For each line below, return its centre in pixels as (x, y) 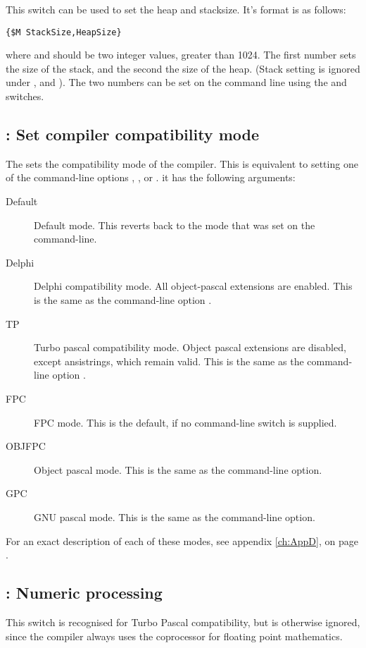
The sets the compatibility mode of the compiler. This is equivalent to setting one (182, 163)
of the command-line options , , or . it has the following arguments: (151, 177)
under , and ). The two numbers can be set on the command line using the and (176, 82)
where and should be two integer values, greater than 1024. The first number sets (181, 55)
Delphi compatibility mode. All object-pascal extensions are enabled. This (193, 286)
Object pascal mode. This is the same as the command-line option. (178, 469)
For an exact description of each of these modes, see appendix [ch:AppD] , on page (182, 540)
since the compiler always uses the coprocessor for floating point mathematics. (174, 636)
